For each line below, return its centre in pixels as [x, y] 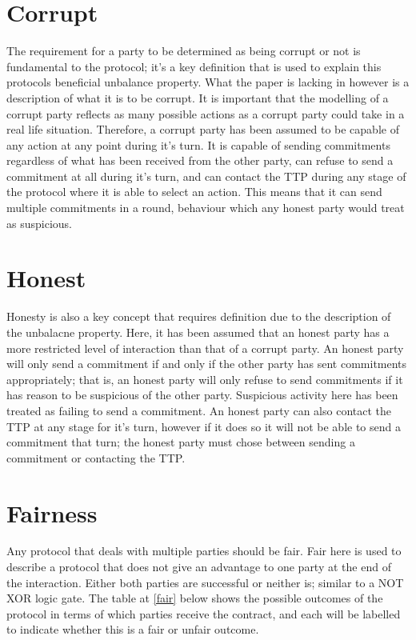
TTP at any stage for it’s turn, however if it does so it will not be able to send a [204, 426]
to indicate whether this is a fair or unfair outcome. [133, 629]
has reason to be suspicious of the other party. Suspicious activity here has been [202, 395]
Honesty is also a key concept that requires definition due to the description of [199, 316]
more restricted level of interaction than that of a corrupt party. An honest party [205, 348]
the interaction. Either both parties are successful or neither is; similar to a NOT [205, 582]
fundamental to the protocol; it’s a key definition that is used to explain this [194, 66]
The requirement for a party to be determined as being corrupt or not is [184, 51]
